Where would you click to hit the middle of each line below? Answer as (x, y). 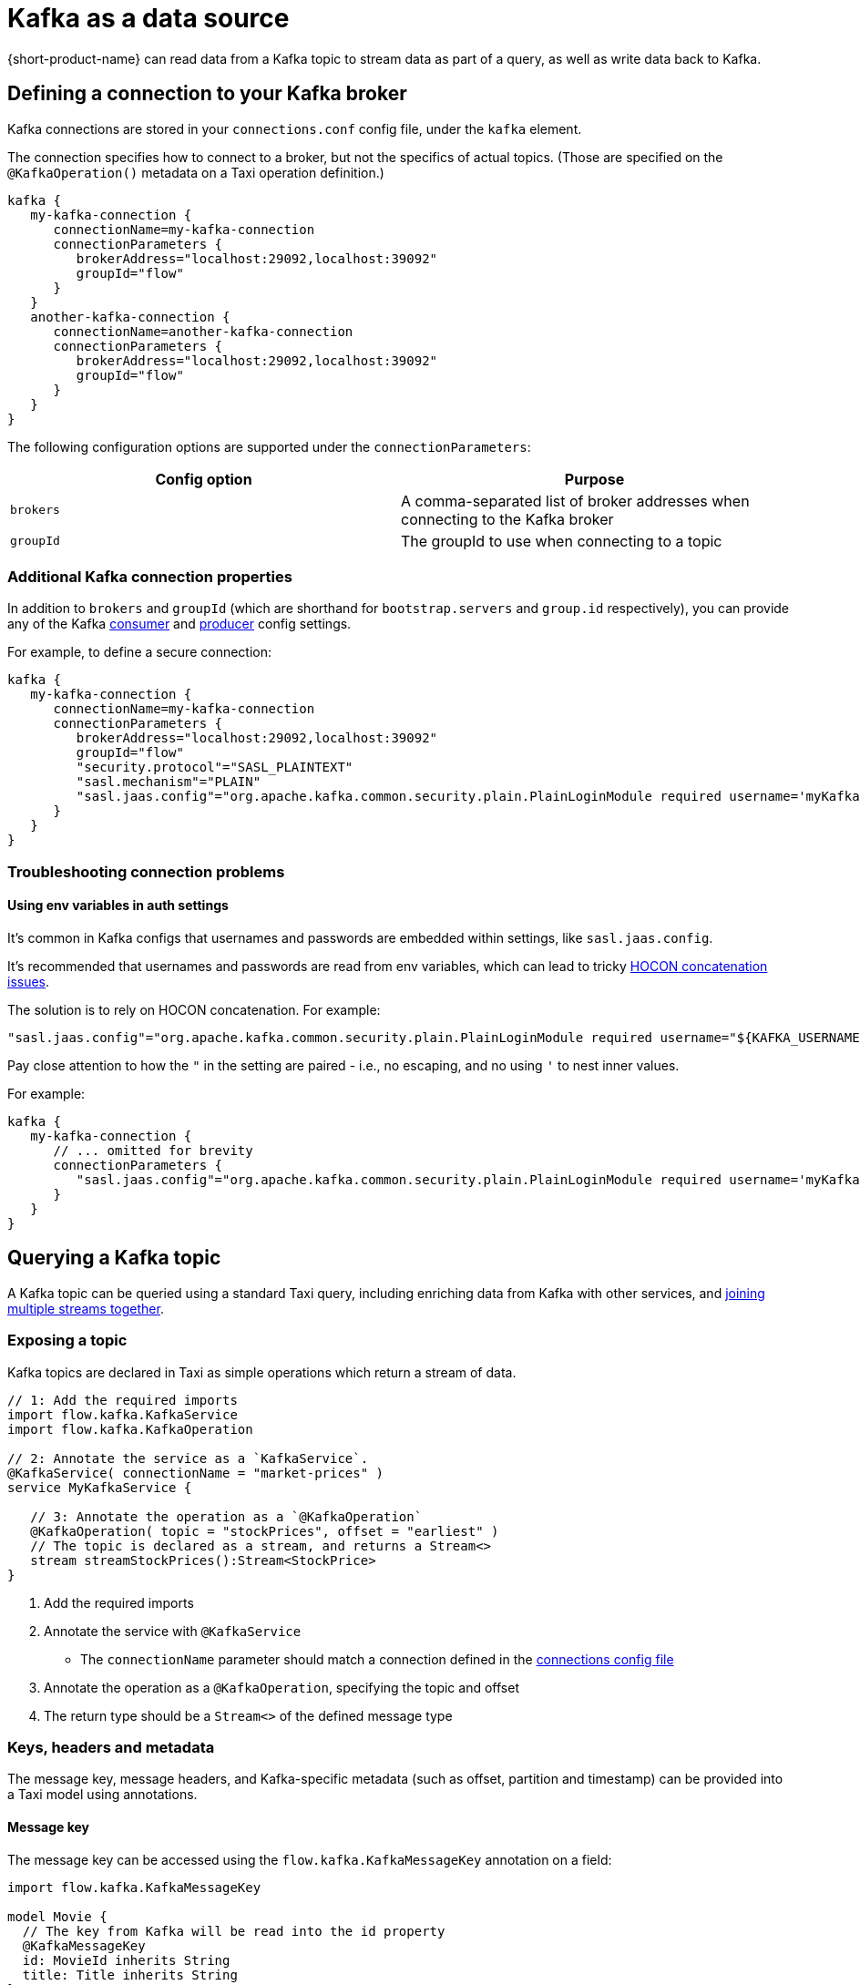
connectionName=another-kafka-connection (203, 331)
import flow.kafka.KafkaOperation (130, 1429)
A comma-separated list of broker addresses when (575, 501)
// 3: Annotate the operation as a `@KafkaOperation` (226, 1516)
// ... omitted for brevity (153, 1150)
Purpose (594, 479)
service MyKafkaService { (100, 1487)
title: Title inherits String (130, 1975)
